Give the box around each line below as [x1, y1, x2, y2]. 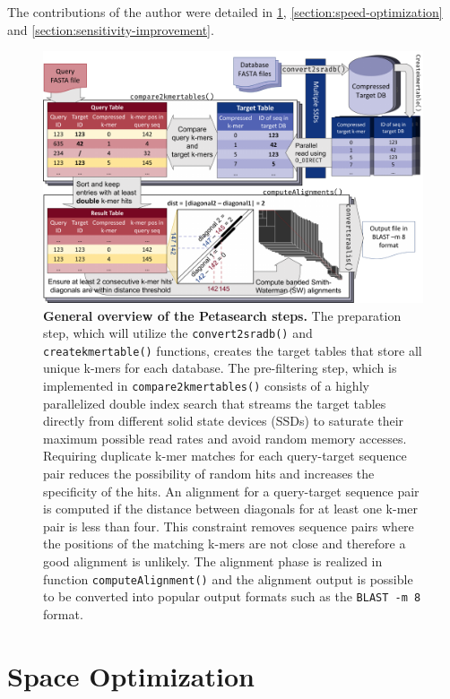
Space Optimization [7, 657, 255, 694]
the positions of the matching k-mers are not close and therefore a [43, 534, 406, 553]
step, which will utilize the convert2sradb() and [43, 324, 313, 342]
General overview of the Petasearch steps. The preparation [43, 306, 402, 324]
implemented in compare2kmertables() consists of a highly [43, 376, 369, 395]
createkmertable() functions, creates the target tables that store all [43, 341, 422, 359]
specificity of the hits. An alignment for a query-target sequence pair [43, 481, 420, 500]
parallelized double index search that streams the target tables [43, 393, 386, 412]
